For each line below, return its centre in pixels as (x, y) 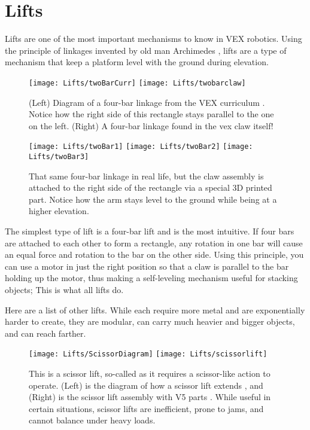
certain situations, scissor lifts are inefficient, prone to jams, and (146, 408)
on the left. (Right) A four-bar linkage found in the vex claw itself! (151, 125)
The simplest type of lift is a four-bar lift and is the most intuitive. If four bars (150, 231)
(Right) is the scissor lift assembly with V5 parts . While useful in (150, 397)
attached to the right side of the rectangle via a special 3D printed (151, 187)
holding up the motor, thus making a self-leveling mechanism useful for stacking (151, 278)
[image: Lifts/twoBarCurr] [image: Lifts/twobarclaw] (137, 83)
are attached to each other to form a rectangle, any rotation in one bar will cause (154, 243)
